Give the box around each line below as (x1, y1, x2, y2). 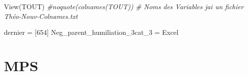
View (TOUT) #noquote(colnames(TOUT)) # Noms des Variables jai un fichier (4, 1, 244, 11)
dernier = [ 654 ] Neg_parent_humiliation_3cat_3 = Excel (4, 27, 179, 37)
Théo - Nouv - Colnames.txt (4, 11, 78, 21)
